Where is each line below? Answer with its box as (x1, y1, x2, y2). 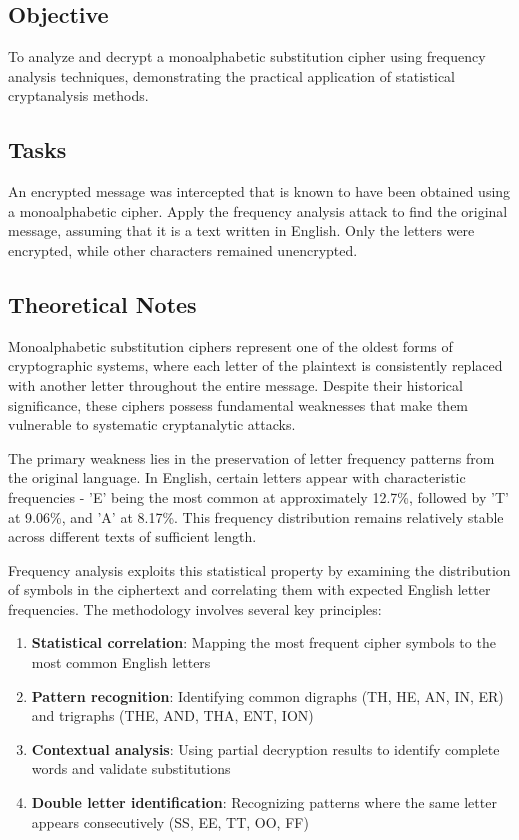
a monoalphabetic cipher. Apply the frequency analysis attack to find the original (8, 200, 508, 221)
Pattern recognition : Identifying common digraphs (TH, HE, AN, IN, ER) (31, 685, 504, 706)
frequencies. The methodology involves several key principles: (8, 598, 382, 619)
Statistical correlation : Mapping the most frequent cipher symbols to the (31, 632, 496, 653)
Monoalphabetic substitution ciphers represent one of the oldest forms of (8, 335, 453, 356)
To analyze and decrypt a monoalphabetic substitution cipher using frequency (8, 46, 486, 67)
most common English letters (31, 652, 211, 673)
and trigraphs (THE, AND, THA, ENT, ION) (31, 705, 314, 726)
